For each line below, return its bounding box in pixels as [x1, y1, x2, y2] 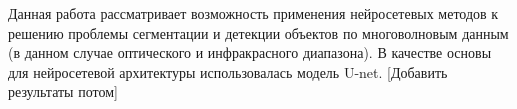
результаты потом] [8, 81, 118, 102]
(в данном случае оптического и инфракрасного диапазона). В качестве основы [8, 42, 492, 63]
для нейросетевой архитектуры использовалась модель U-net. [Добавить [8, 61, 448, 82]
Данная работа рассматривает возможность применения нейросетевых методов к [8, 3, 499, 23]
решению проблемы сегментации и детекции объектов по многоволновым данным [8, 22, 509, 43]
